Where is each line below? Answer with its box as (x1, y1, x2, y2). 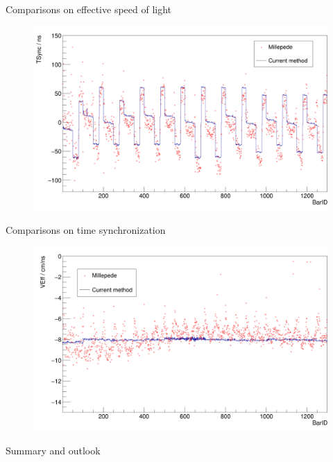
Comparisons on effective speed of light (6, 2, 172, 16)
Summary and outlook (6, 443, 101, 458)
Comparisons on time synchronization (6, 223, 166, 237)
